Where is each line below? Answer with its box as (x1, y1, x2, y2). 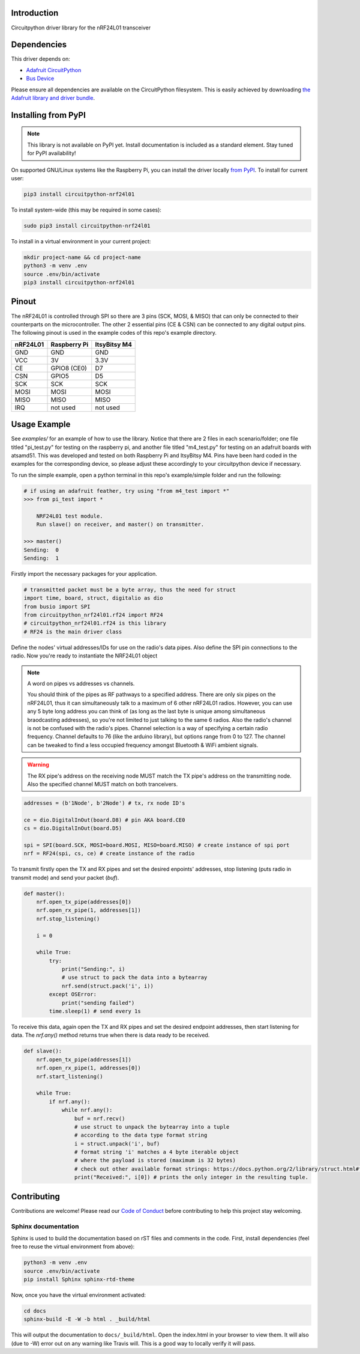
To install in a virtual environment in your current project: (11, 237, 151, 245)
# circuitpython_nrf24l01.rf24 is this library (23, 620, 166, 627)
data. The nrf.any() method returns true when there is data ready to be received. (11, 1031, 210, 1039)
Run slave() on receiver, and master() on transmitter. (36, 521, 205, 528)
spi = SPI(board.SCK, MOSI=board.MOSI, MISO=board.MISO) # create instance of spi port (23, 841, 290, 849)
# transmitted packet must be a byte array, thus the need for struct (23, 586, 236, 593)
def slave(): (23, 1048, 62, 1055)
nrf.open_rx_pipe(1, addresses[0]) (36, 1064, 141, 1072)
